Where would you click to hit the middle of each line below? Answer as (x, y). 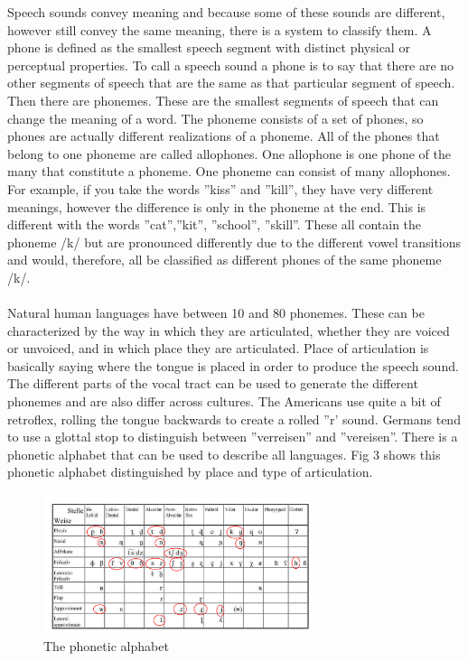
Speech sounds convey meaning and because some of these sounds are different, (226, 12)
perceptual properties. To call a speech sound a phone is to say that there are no (231, 65)
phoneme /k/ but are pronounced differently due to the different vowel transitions (234, 242)
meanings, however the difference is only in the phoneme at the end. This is (217, 206)
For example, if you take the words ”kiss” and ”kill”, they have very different (220, 188)
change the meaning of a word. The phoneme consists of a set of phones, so (215, 118)
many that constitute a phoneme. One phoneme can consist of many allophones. (229, 171)
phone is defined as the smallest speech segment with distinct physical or (209, 47)
